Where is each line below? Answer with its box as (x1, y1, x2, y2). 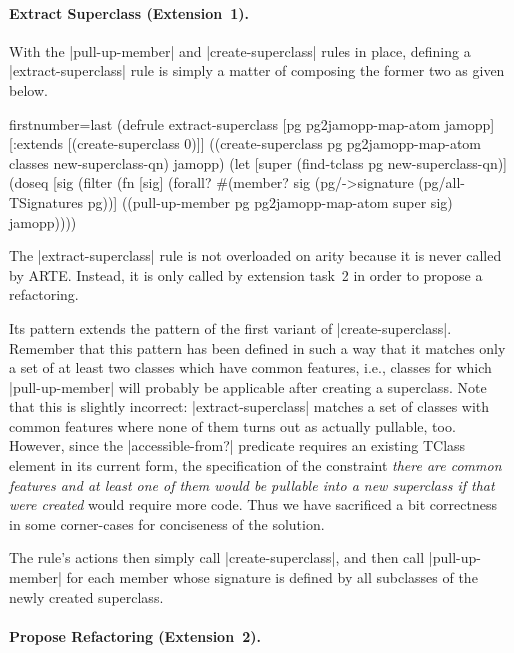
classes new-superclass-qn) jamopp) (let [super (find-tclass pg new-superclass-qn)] (9, 152, 508, 173)
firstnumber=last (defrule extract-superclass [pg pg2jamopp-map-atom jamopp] (9, 113, 495, 134)
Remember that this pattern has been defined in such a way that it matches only (9, 337, 506, 358)
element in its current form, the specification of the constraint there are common (9, 455, 502, 476)
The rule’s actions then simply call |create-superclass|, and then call (9, 547, 425, 568)
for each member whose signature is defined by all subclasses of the (66, 567, 478, 588)
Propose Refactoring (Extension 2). (9, 625, 261, 646)
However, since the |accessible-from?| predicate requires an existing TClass (9, 435, 466, 456)
